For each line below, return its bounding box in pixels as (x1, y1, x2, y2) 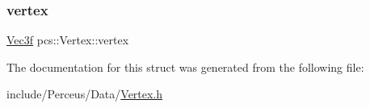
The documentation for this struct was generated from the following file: (6, 58, 364, 75)
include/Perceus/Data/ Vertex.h (6, 85, 163, 102)
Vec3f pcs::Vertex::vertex (6, 31, 129, 48)
